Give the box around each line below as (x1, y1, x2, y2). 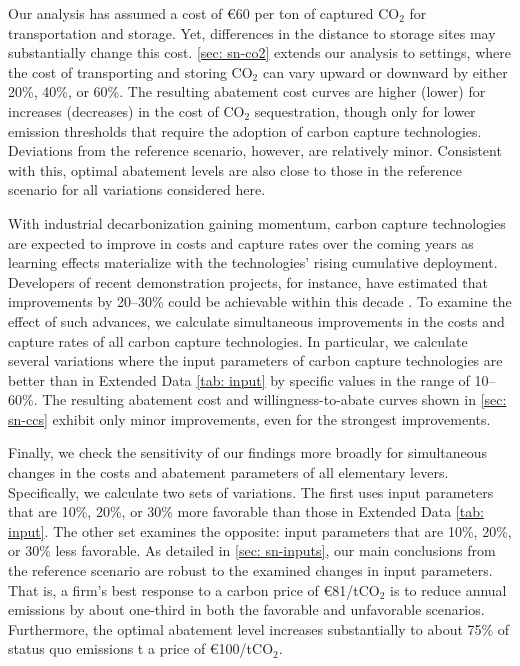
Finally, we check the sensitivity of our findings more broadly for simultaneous (8, 442, 488, 463)
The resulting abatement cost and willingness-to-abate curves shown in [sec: (42, 389, 507, 410)
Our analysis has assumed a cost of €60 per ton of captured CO (8, 3, 400, 23)
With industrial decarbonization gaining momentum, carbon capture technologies (8, 212, 506, 233)
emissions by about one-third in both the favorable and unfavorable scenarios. (8, 599, 485, 620)
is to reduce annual (390, 579, 507, 600)
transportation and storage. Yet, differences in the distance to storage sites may (8, 22, 496, 43)
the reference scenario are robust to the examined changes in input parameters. (8, 560, 493, 581)
